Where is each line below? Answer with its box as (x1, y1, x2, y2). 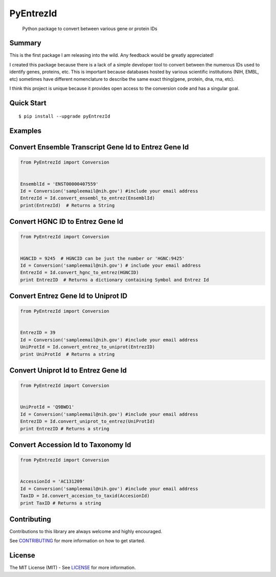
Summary (9, 39, 41, 48)
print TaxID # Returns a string (20, 500, 102, 506)
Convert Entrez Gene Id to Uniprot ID (9, 292, 128, 301)
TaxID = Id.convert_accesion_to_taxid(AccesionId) (20, 493, 150, 499)
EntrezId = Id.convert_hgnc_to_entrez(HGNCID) (20, 270, 139, 275)
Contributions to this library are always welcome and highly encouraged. (9, 528, 163, 535)
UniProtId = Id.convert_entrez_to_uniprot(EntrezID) (20, 344, 155, 350)
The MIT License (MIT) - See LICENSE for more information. (9, 565, 136, 571)
